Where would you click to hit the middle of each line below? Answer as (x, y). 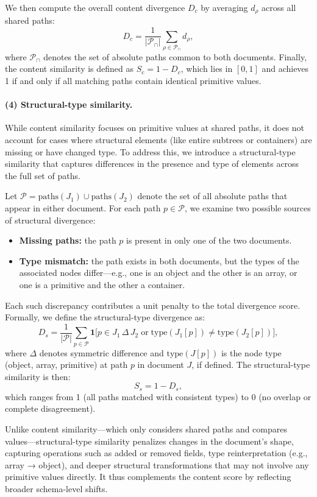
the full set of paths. (43, 175)
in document (161, 365)
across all (279, 7)
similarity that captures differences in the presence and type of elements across (152, 164)
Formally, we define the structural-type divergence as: (105, 317)
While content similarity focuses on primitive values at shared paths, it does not (155, 128)
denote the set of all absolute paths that (212, 196)
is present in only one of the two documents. (209, 240)
